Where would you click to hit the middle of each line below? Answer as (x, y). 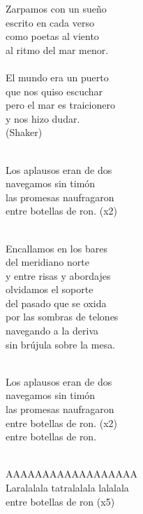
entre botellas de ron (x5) (60, 501)
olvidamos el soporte (50, 289)
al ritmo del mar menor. (57, 49)
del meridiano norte (47, 262)
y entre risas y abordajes (58, 275)
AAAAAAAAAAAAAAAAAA (71, 474)
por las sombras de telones (62, 317)
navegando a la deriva (52, 331)
